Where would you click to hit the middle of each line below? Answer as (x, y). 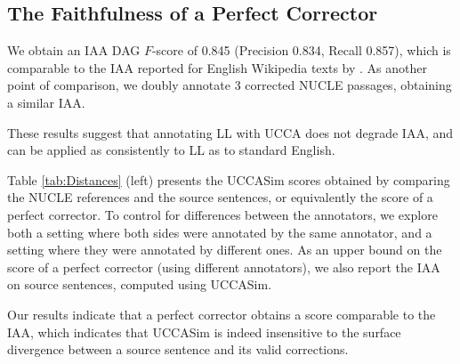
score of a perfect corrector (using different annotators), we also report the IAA (224, 267)
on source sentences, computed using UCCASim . (140, 284)
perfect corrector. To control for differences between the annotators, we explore (222, 214)
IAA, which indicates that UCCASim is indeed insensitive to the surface (204, 332)
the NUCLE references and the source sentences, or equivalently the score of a (220, 197)
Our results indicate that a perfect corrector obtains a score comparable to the (222, 314)
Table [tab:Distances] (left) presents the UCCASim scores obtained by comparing (229, 179)
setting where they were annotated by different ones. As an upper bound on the (225, 250)
